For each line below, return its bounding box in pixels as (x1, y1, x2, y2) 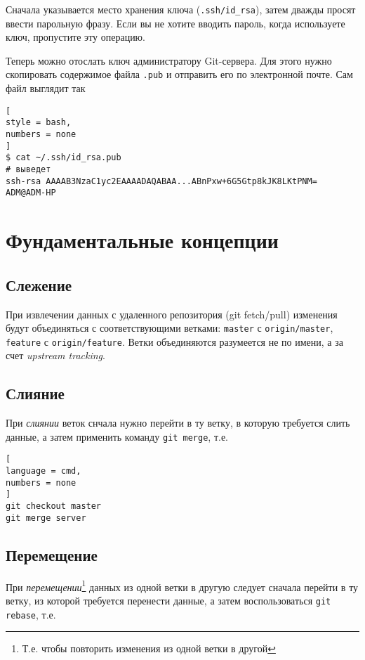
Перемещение (6, 543, 98, 565)
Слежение (6, 273, 72, 295)
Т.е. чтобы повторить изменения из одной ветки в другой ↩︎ (22, 641, 276, 656)
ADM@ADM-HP (6, 188, 56, 198)
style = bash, (6, 117, 72, 128)
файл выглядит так (6, 81, 86, 96)
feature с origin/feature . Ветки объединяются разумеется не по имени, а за (6, 334, 343, 349)
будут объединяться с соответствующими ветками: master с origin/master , (6, 321, 333, 335)
